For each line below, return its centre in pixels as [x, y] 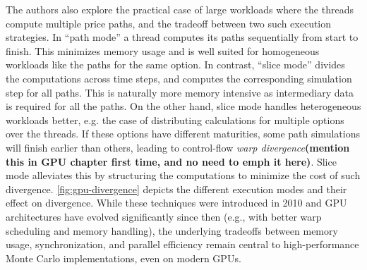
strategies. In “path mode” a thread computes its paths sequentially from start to [182, 37]
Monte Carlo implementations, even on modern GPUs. [124, 258]
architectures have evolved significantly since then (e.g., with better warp [164, 216]
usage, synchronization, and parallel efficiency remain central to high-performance [182, 244]
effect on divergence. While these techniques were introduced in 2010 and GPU [176, 203]
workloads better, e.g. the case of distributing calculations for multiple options [175, 119]
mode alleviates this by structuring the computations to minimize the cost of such [183, 175]
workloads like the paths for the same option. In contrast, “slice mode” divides [175, 65]
